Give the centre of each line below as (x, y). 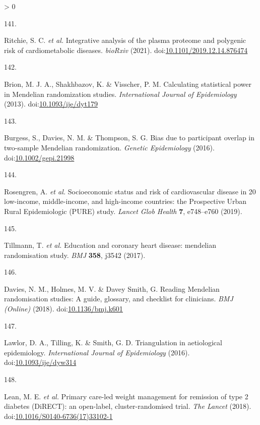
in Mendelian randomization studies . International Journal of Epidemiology (120, 94)
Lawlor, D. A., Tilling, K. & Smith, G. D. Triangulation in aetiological (113, 342)
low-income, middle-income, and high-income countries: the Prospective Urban (125, 201)
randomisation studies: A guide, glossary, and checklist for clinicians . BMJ (119, 299)
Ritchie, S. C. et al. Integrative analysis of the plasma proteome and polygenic (125, 40)
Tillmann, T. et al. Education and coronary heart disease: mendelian (110, 245)
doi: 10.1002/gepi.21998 (39, 157)
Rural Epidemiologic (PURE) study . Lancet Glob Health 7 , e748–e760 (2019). (123, 211)
